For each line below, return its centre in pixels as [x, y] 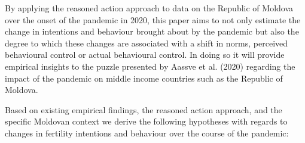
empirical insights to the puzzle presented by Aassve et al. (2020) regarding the [150, 66]
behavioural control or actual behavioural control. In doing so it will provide [145, 55]
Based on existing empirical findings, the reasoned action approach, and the [144, 109]
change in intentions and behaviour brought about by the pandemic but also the [152, 31]
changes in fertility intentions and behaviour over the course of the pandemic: [147, 133]
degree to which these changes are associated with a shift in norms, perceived [147, 43]
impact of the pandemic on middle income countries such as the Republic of [144, 78]
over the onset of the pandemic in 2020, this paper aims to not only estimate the [153, 19]
